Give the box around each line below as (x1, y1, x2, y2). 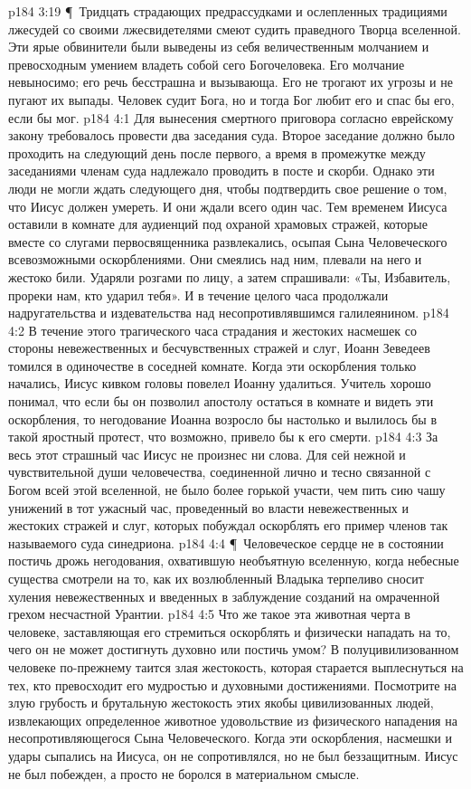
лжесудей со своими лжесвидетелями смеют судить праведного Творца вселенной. (8, 19, 461, 38)
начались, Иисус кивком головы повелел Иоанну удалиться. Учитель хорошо (8, 374, 431, 393)
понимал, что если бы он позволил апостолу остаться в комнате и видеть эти (8, 392, 434, 411)
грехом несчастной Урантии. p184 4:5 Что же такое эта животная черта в (8, 604, 410, 623)
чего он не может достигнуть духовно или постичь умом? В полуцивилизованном (8, 640, 459, 659)
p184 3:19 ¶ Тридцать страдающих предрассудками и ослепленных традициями (8, 2, 447, 20)
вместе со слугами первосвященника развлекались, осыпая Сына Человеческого (8, 232, 447, 251)
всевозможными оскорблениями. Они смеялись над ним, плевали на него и (8, 250, 422, 269)
